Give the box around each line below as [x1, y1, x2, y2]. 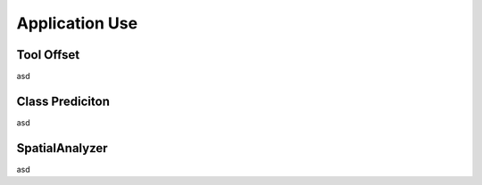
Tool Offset [16, 47, 80, 62]
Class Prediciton [16, 93, 111, 109]
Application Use [16, 13, 138, 33]
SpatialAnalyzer [16, 141, 108, 156]
